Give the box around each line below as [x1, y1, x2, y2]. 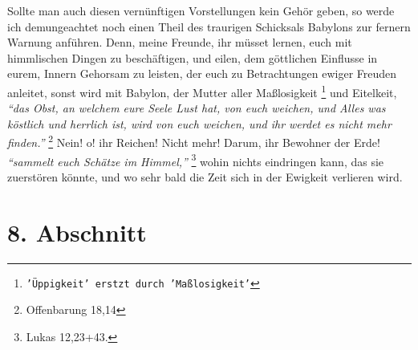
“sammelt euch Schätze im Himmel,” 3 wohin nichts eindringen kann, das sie [7, 150, 384, 169]
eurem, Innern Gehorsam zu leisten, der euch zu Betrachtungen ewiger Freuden [7, 65, 397, 82]
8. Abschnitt [7, 215, 147, 248]
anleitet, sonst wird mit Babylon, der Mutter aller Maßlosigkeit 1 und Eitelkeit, [7, 81, 397, 100]
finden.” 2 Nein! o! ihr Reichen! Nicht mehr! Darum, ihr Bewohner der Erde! [7, 132, 380, 151]
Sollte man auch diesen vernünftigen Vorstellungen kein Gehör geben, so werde [7, 2, 395, 18]
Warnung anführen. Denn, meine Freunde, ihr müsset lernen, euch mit [7, 34, 352, 51]
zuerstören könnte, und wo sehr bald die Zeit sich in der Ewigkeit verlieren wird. [7, 168, 403, 185]
